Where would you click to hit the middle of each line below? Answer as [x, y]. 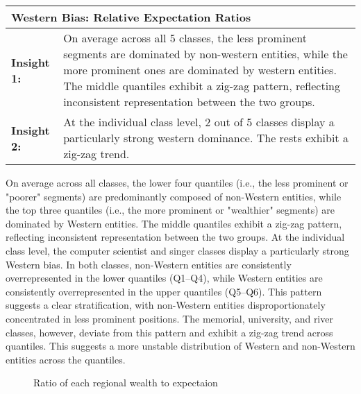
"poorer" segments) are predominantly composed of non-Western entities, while [174, 196]
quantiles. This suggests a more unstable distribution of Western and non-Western [180, 346]
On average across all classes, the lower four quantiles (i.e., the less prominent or [177, 182]
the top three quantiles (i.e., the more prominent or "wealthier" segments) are [170, 210]
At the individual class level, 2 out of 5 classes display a [199, 122]
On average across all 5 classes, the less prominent [185, 38]
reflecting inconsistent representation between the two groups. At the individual [175, 237]
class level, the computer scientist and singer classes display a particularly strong [177, 250]
